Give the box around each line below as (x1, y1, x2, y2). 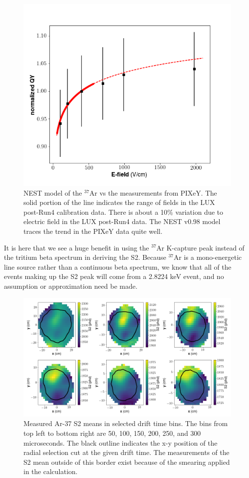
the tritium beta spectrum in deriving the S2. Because (4, 252, 166, 262)
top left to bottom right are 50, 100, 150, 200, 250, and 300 (23, 428, 201, 438)
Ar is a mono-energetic (174, 252, 242, 262)
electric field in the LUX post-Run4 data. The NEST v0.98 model (23, 216, 221, 226)
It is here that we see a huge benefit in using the (4, 242, 149, 252)
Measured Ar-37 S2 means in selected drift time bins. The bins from (23, 418, 228, 428)
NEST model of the (23, 187, 82, 198)
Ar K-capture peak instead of (156, 242, 245, 252)
